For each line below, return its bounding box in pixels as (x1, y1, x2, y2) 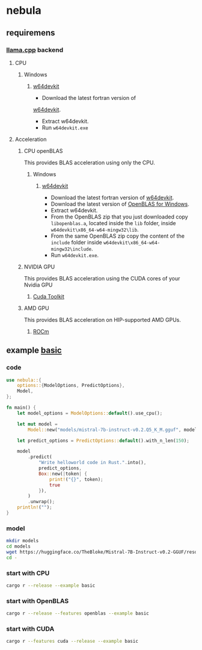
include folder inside (50, 238, 102, 246)
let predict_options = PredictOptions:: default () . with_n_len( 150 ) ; (17, 438, 189, 444)
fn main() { (6, 404, 36, 411)
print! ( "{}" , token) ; (49, 476, 103, 482)
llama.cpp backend (6, 46, 64, 54)
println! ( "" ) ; (17, 504, 52, 510)
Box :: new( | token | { (38, 471, 87, 477)
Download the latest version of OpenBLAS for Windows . (50, 200, 189, 208)
